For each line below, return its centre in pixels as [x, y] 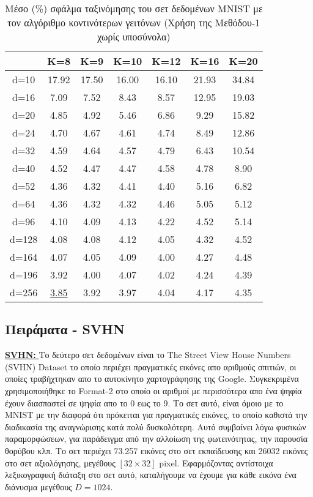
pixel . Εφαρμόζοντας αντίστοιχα [216, 462]
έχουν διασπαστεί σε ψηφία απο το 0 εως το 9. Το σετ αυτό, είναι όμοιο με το [144, 402]
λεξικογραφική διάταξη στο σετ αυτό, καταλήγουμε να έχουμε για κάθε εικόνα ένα [151, 475]
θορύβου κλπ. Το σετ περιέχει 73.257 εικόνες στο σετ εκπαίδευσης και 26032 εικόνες [156, 450]
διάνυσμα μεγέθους [39, 486]
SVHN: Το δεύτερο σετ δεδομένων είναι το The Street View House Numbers [148, 355]
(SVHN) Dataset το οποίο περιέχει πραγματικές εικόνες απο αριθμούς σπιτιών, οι [151, 366]
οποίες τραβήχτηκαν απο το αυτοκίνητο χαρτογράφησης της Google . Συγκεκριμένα [152, 379]
